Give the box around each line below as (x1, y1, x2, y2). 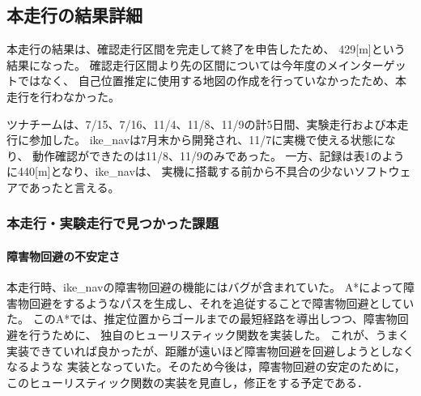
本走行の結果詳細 (6, 2, 142, 28)
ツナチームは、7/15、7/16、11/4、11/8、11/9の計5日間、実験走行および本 (6, 115, 398, 132)
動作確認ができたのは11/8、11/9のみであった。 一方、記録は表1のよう (32, 147, 405, 164)
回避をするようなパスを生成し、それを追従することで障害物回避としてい (28, 294, 415, 311)
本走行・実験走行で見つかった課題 (6, 213, 219, 233)
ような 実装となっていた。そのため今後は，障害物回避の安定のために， (28, 358, 406, 375)
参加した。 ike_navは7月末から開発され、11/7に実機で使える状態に (28, 131, 385, 148)
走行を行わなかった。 (6, 87, 120, 104)
